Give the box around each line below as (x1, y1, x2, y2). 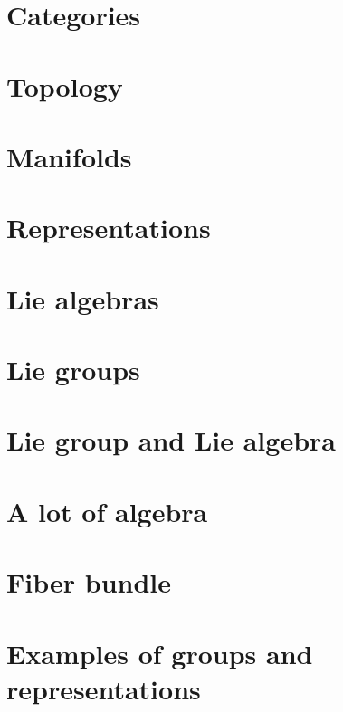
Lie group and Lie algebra (6, 422, 336, 459)
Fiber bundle (6, 564, 172, 601)
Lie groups (6, 351, 140, 388)
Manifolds (6, 138, 132, 175)
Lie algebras (6, 280, 159, 317)
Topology (6, 67, 123, 104)
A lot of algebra (6, 492, 208, 529)
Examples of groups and (6, 634, 313, 671)
